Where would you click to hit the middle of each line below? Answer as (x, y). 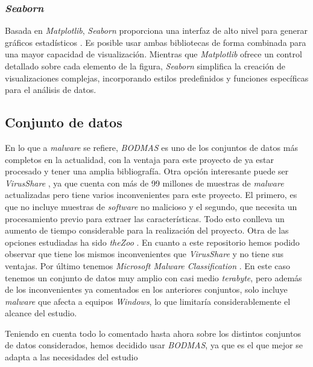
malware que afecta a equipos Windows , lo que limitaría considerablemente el (148, 301)
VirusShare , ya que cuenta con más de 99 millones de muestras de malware (144, 183)
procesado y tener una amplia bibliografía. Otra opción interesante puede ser (147, 171)
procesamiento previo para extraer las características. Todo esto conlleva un (145, 218)
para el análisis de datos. (51, 90)
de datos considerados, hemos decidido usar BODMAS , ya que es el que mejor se (154, 345)
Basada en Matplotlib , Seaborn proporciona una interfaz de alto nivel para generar (156, 30)
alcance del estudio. (41, 313)
